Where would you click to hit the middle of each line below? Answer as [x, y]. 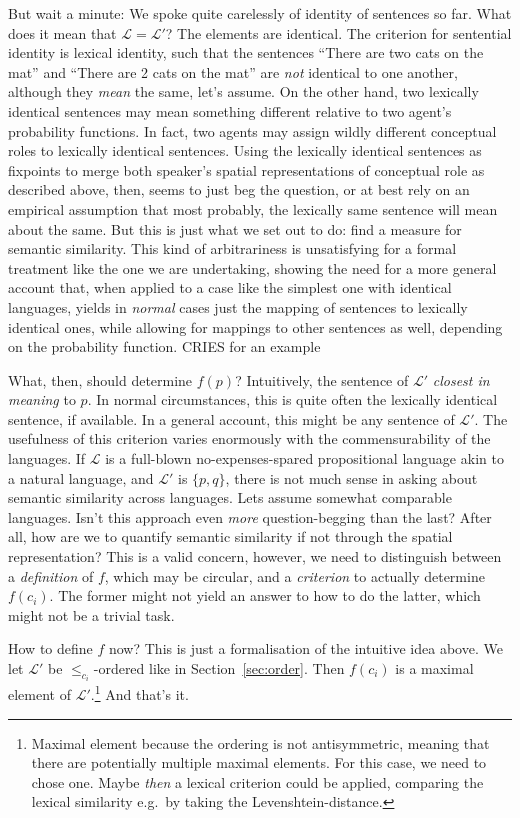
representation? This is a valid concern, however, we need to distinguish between [255, 556]
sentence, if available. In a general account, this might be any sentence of [231, 418]
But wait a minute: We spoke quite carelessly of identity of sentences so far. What [260, 13]
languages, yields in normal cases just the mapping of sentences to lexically [238, 306]
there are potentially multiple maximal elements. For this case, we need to [259, 762]
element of [39, 694]
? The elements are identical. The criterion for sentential [338, 32]
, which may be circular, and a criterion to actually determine [294, 575]
